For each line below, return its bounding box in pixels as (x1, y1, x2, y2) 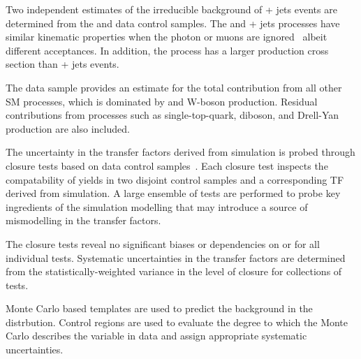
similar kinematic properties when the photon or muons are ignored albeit (6, 29, 327, 44)
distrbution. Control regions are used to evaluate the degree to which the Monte (6, 314, 348, 329)
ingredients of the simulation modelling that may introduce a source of (6, 199, 308, 214)
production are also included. (6, 121, 130, 135)
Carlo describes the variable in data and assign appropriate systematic (6, 328, 307, 343)
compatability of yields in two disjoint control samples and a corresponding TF (6, 172, 344, 186)
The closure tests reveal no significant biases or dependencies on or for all (6, 236, 320, 251)
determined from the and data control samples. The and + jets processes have (6, 15, 340, 30)
